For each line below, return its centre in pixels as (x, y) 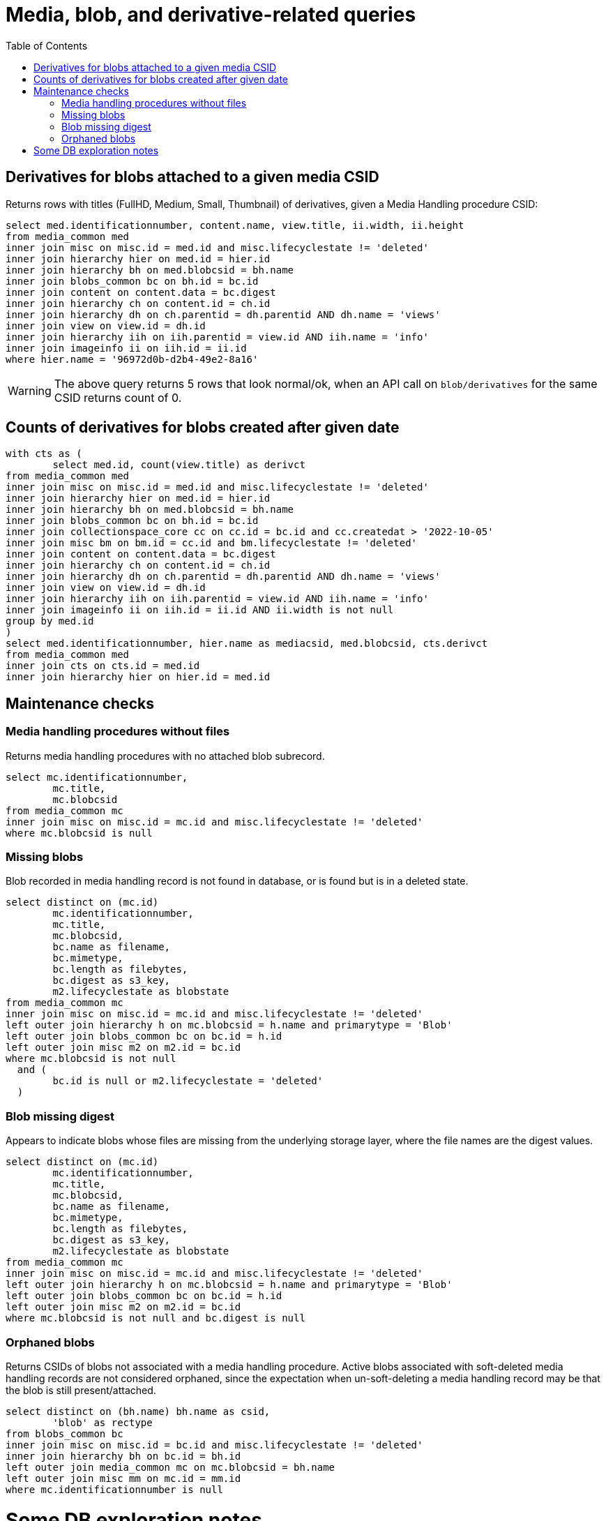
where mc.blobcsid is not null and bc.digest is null (156, 1318)
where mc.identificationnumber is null (114, 1489)
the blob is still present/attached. (81, 1390)
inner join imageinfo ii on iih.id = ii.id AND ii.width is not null (200, 610)
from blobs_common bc (65, 1433)
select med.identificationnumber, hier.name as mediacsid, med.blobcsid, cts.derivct (247, 644)
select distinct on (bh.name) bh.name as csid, (138, 1411)
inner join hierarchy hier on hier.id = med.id (138, 677)
